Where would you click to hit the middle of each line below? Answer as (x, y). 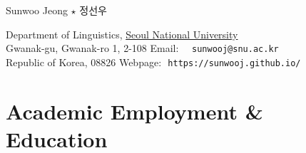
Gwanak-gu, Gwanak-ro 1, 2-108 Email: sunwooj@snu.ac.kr (142, 48)
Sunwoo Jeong (37, 10)
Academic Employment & (134, 111)
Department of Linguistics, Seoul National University (122, 34)
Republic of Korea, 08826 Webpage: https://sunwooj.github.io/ (153, 62)
